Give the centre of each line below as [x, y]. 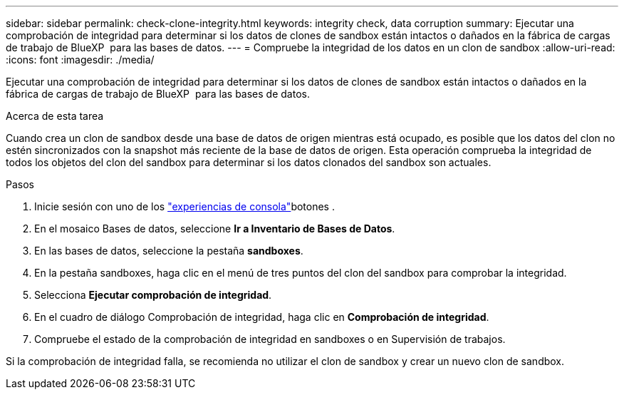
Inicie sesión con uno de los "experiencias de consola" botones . [184, 206]
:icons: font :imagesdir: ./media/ [80, 60]
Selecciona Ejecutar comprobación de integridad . [153, 295]
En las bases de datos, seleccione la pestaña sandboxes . [169, 251]
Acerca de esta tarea [55, 116]
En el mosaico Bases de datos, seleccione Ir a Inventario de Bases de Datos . [215, 229]
